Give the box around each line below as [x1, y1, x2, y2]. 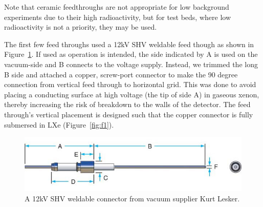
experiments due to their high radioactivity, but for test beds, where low [4, 11, 231, 22]
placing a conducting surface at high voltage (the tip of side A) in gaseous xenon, [4, 89, 259, 99]
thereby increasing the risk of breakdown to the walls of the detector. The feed [4, 99, 251, 110]
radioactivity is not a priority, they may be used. [4, 22, 157, 32]
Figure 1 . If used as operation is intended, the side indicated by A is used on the [4, 49, 258, 59]
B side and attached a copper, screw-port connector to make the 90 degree [4, 69, 238, 79]
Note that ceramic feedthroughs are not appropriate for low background [4, 2, 229, 12]
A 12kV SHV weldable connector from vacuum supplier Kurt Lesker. [25, 193, 240, 203]
